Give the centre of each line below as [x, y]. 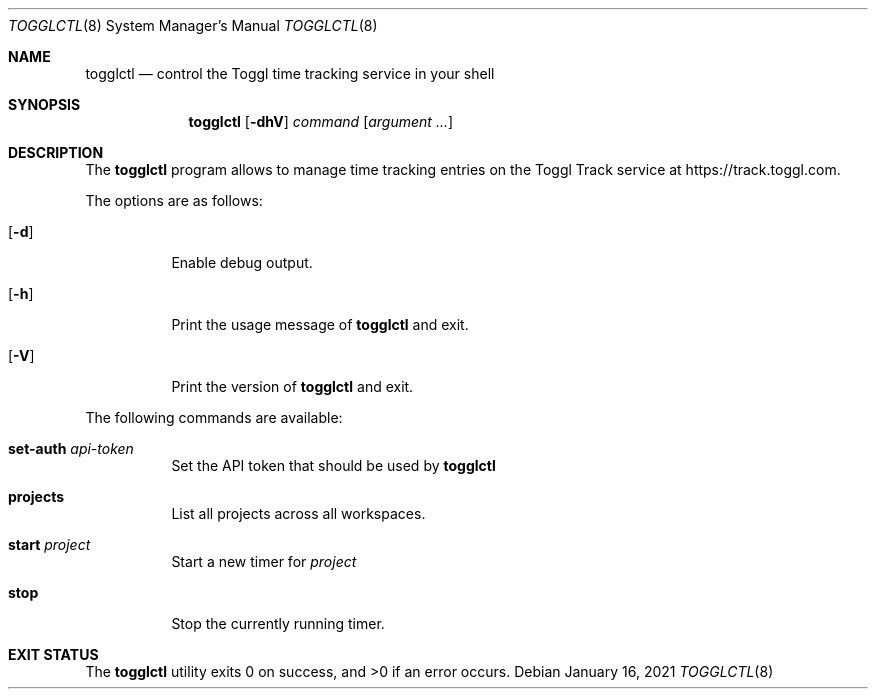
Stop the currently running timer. [278, 623]
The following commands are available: [214, 417]
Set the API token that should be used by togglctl [333, 465]
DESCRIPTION [56, 152]
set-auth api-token [71, 448]
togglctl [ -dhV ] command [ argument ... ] [321, 121]
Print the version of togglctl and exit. [292, 386]
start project [49, 544]
